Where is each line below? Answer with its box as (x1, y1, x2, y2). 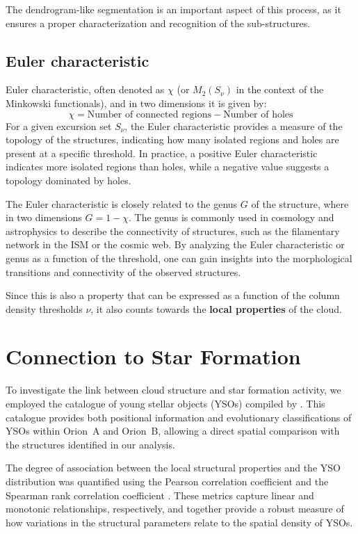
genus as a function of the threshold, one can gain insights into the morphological (6, 250, 352, 265)
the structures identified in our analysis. (6, 437, 175, 451)
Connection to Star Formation (6, 342, 301, 371)
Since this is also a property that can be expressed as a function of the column (6, 288, 340, 302)
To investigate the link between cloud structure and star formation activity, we (6, 382, 341, 397)
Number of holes (223, 109, 293, 120)
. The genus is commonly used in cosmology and (129, 210, 334, 225)
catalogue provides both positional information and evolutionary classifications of (6, 410, 352, 424)
